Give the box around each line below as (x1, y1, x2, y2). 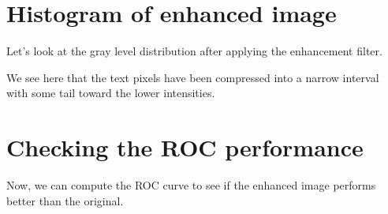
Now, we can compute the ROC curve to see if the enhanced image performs (6, 177, 376, 193)
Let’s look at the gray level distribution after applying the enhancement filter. (6, 43, 382, 59)
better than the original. (6, 192, 124, 208)
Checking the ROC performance (6, 131, 364, 163)
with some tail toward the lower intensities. (6, 84, 215, 101)
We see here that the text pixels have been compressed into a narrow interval (6, 69, 379, 85)
